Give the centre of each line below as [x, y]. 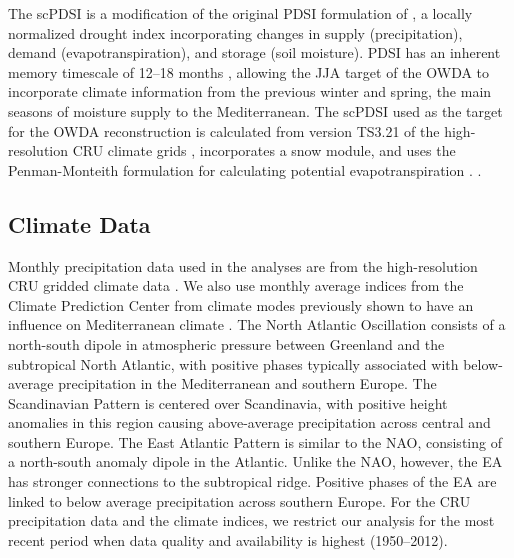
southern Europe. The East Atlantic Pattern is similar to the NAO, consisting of [255, 441]
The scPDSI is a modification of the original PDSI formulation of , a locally [240, 13]
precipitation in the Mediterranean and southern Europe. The [247, 383]
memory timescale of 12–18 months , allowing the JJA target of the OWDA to [249, 71]
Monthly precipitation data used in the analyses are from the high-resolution [243, 265]
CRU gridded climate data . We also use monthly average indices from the [236, 285]
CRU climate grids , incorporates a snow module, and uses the [264, 150]
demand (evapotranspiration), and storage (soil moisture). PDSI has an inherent [254, 52]
